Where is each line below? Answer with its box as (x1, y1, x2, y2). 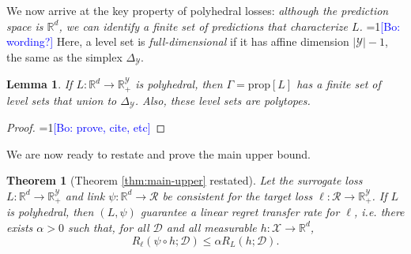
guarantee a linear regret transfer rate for (140, 204, 340, 220)
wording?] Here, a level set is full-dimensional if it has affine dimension (6, 33, 349, 50)
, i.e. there (354, 204, 405, 220)
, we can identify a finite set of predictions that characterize (58, 17, 348, 34)
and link (65, 187, 105, 204)
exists (6, 219, 33, 235)
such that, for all (67, 219, 149, 235)
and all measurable (166, 219, 257, 235)
